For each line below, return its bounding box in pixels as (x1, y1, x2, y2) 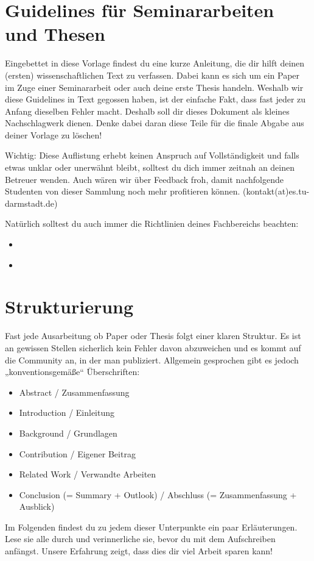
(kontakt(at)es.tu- (243, 185, 310, 198)
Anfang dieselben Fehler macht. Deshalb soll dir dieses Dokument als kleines (5, 104, 290, 117)
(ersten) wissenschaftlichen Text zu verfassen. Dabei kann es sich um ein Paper (5, 68, 300, 81)
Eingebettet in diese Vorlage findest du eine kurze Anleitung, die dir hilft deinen (5, 57, 305, 70)
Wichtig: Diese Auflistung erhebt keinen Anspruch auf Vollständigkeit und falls (5, 149, 299, 162)
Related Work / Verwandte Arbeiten (19, 468, 156, 481)
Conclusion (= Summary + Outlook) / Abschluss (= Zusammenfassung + (19, 488, 297, 501)
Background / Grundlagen (19, 426, 117, 439)
